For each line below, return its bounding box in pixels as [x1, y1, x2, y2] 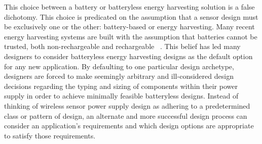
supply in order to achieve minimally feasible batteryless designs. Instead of [4, 90, 239, 101]
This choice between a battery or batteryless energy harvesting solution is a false [4, 2, 255, 12]
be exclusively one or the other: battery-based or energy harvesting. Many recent [4, 21, 255, 32]
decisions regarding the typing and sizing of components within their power [4, 80, 238, 91]
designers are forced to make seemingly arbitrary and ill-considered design [4, 71, 234, 81]
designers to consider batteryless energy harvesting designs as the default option [4, 51, 253, 61]
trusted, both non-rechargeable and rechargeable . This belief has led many [4, 41, 241, 52]
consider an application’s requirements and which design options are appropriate [4, 120, 254, 131]
